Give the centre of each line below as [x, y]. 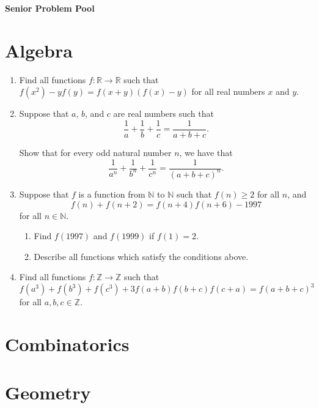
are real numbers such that [163, 113]
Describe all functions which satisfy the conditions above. [141, 256]
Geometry [48, 392]
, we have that [206, 152]
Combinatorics [67, 344]
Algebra [39, 50]
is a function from [112, 194]
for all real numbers [228, 91]
